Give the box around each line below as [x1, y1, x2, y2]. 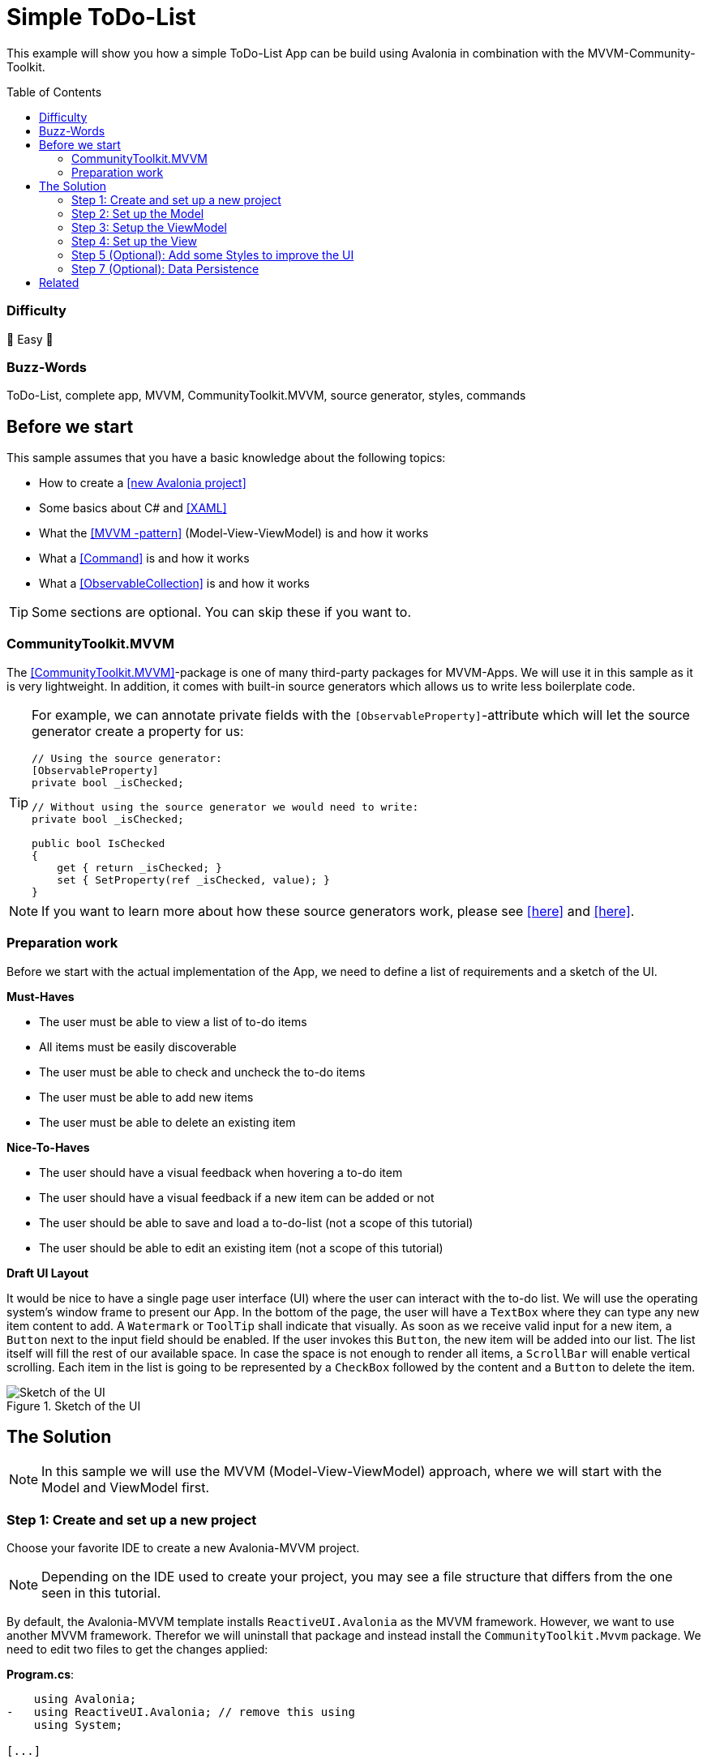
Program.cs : [6, 1667, 75, 1682]
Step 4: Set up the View [71, 233, 197, 248]
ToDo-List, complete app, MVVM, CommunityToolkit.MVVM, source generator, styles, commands [6, 388, 526, 403]
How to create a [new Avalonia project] [39, 476, 246, 490]
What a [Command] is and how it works [39, 551, 250, 566]
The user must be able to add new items [39, 1089, 254, 1104]
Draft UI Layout [6, 1265, 89, 1280]
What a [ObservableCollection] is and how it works [39, 576, 310, 591]
